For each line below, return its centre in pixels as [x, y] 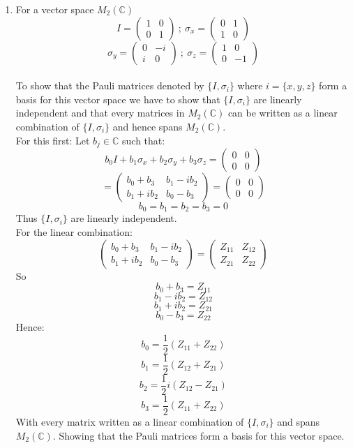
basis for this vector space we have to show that [118, 99]
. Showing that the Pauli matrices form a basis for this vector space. [198, 435]
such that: [144, 140]
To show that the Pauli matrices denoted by [110, 85]
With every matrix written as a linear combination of [130, 421]
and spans [299, 421]
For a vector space [55, 9]
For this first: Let [53, 140]
